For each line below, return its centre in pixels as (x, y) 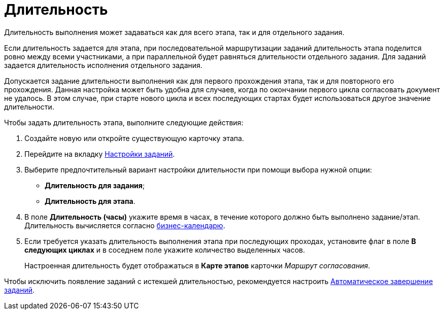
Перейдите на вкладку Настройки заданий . (100, 154)
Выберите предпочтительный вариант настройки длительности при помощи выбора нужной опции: (198, 169)
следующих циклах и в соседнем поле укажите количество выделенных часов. (165, 250)
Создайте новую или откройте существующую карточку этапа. (134, 138)
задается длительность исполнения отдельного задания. (103, 65)
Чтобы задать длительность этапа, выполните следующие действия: (124, 122)
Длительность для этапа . (90, 201)
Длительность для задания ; (95, 185)
